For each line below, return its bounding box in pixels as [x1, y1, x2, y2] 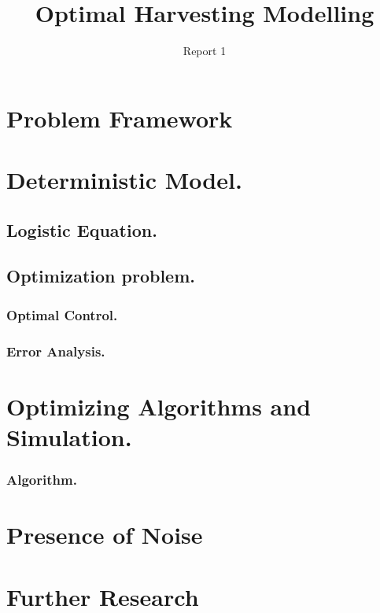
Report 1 [183, 42, 227, 59]
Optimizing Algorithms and [6, 390, 312, 422]
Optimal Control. [6, 305, 118, 324]
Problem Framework [6, 102, 233, 134]
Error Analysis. [6, 341, 105, 360]
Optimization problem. [6, 264, 196, 288]
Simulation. [6, 420, 132, 452]
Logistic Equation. [6, 217, 157, 242]
